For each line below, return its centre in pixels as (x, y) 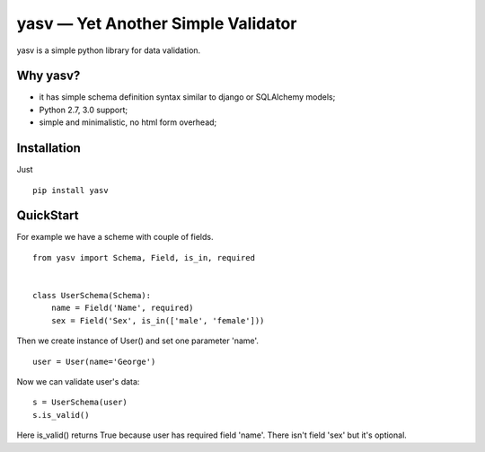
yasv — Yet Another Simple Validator (157, 23)
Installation (48, 148)
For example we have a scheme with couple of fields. (115, 237)
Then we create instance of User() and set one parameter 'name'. (138, 341)
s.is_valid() (61, 415)
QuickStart (48, 216)
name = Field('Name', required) (122, 308)
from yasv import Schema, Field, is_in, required (144, 257)
